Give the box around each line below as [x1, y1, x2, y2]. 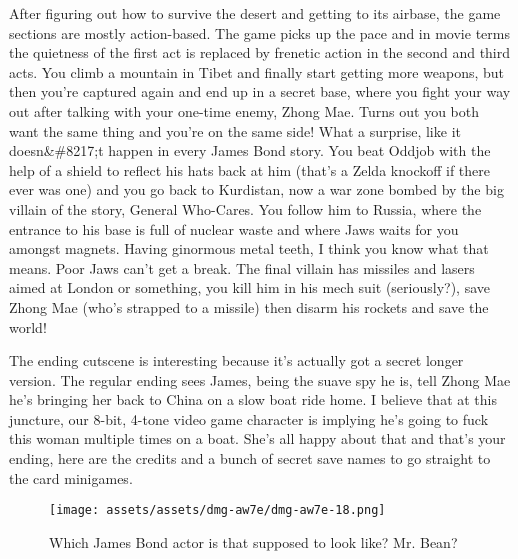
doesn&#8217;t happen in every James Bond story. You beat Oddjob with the [9, 140, 491, 161]
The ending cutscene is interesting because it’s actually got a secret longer [9, 350, 464, 371]
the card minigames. [9, 467, 133, 488]
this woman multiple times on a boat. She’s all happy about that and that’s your [9, 428, 506, 449]
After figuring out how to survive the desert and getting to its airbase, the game [9, 3, 501, 23]
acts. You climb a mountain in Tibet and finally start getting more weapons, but [9, 61, 504, 82]
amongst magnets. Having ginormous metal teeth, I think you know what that [9, 238, 489, 259]
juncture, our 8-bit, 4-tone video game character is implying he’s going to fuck [9, 408, 489, 429]
